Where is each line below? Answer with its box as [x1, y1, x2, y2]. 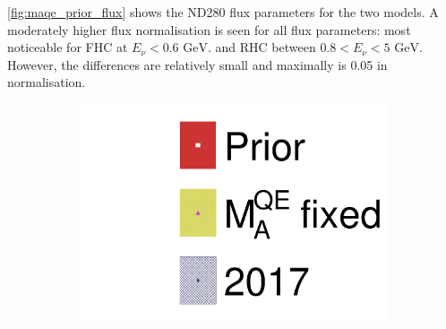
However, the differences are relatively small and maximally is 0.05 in [7, 55, 388, 74]
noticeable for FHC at [7, 38, 128, 56]
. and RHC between [207, 38, 316, 56]
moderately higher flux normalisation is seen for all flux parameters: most [7, 20, 411, 39]
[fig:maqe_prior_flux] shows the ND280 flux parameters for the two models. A [7, 3, 439, 21]
